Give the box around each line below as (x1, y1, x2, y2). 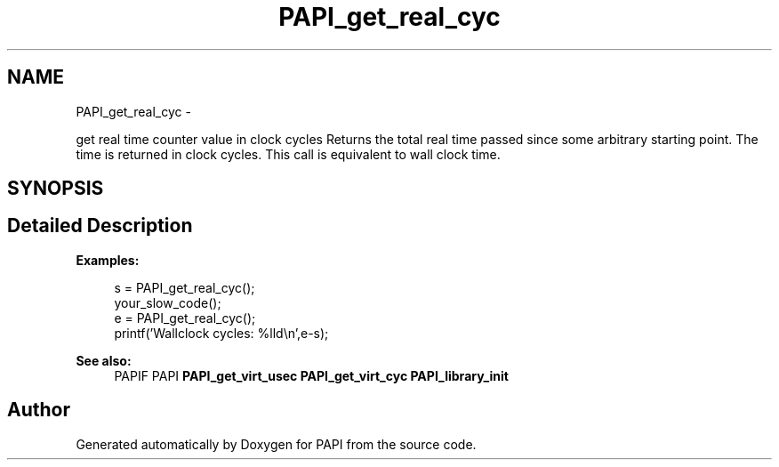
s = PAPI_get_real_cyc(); (114, 279, 255, 295)
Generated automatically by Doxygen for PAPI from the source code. (76, 436, 477, 452)
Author (7, 399, 70, 422)
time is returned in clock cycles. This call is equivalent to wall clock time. (76, 146, 501, 162)
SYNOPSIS (7, 177, 104, 200)
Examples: (76, 252, 140, 268)
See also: (76, 352, 132, 368)
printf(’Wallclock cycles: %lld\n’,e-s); (114, 325, 329, 341)
